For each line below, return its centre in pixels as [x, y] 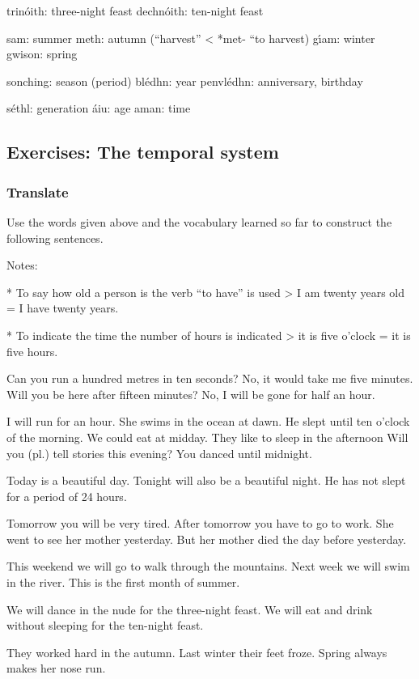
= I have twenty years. [63, 308]
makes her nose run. [56, 668]
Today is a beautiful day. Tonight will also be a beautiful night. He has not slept [206, 480]
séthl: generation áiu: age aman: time [99, 108]
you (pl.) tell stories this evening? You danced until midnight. [159, 453]
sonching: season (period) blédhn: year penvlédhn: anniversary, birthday [185, 81]
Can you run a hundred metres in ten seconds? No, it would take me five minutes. [210, 378]
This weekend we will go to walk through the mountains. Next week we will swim [208, 566]
